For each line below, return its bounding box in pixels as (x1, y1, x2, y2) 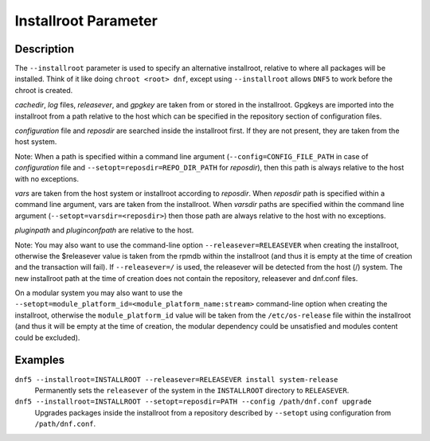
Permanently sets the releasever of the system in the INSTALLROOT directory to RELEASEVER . (34, 385, 350, 395)
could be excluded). (14, 333, 80, 342)
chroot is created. (14, 85, 73, 95)
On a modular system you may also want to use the (14, 288, 183, 298)
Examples (14, 353, 65, 367)
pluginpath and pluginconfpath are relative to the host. (14, 225, 194, 235)
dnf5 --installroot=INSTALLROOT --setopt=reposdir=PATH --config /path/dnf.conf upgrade (14, 397, 372, 406)
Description (14, 42, 75, 56)
